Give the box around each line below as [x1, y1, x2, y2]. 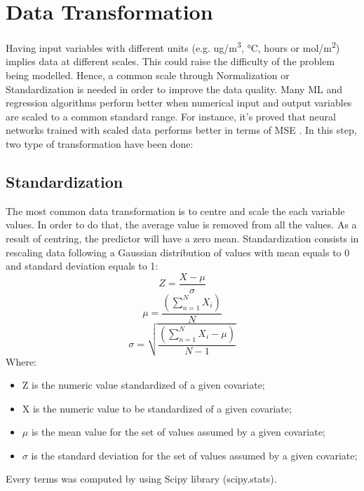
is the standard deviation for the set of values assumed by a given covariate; [31, 448, 358, 462]
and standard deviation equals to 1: [6, 258, 159, 273]
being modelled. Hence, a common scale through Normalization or [6, 67, 290, 82]
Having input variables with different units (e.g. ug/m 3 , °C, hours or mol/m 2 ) [6, 39, 340, 55]
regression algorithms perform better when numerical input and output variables [6, 95, 352, 110]
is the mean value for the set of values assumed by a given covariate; [31, 424, 325, 439]
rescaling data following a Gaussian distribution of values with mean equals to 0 [6, 244, 350, 259]
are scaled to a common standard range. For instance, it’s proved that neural [6, 109, 336, 123]
